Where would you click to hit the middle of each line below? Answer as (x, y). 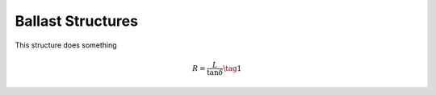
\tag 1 (233, 68)
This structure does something (66, 45)
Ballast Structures (77, 21)
